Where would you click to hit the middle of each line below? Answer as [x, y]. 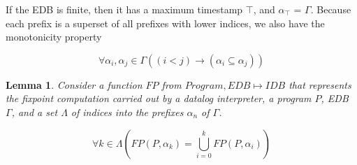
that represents [320, 84]
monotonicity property [54, 37]
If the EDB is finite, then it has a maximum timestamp [124, 9]
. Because [331, 9]
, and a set [35, 112]
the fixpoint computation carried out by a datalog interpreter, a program [159, 98]
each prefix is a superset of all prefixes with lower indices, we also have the [165, 23]
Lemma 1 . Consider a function [74, 84]
